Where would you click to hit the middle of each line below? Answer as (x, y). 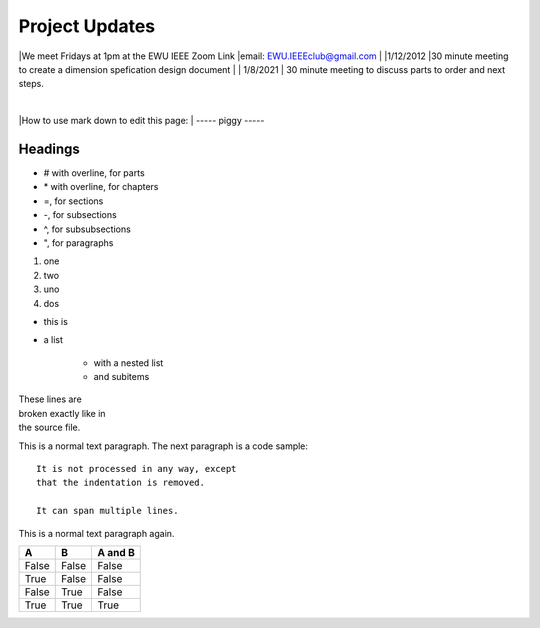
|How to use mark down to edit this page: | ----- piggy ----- (141, 121)
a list (53, 340)
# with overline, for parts (94, 173)
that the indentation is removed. (120, 483)
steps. (31, 84)
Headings (49, 148)
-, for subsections (80, 215)
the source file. (49, 427)
